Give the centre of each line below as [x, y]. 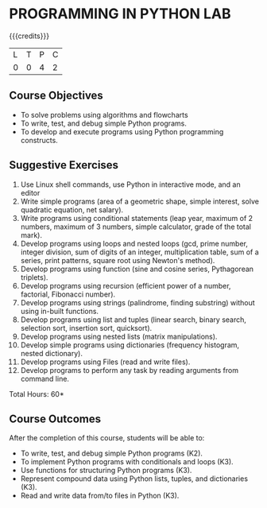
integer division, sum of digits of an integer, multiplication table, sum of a [139, 252]
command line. [45, 378]
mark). [31, 235]
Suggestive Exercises [64, 165]
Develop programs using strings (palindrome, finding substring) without [137, 302]
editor [30, 192]
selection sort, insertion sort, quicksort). [86, 328]
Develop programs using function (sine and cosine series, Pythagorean [137, 269]
